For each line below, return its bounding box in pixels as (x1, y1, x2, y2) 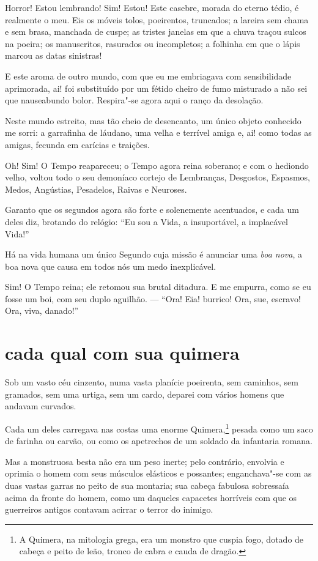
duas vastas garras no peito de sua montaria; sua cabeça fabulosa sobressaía (5, 479, 289, 491)
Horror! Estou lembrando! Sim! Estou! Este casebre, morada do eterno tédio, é (5, 1, 299, 13)
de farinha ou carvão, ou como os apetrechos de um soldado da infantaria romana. (5, 434, 312, 447)
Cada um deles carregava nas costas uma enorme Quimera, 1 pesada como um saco (5, 420, 313, 435)
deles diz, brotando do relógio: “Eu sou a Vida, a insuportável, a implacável (5, 215, 288, 228)
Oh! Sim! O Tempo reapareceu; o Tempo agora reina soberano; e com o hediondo (5, 158, 309, 171)
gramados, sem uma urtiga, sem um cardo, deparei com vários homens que (5, 387, 284, 400)
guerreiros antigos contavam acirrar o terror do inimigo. (5, 503, 213, 516)
